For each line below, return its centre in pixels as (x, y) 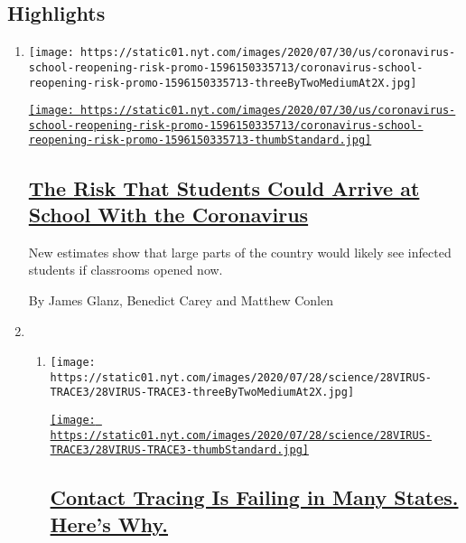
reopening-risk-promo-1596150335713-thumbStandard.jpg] (200, 140)
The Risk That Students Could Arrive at (224, 187)
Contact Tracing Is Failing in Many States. (254, 497)
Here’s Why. (109, 524)
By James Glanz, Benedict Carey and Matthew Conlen (181, 300)
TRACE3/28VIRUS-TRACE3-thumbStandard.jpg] (179, 450)
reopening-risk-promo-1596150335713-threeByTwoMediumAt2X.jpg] (223, 83)
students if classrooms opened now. (126, 270)
